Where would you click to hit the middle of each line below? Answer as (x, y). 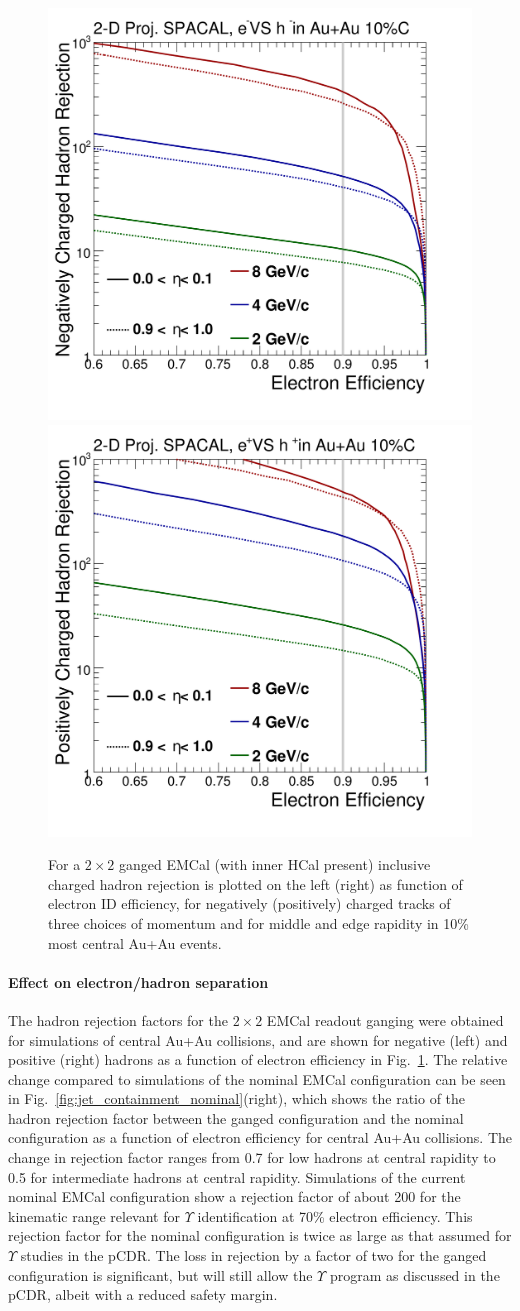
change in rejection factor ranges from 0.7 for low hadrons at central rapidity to (252, 1157)
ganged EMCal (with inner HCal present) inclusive (275, 864)
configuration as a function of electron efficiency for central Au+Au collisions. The (260, 1137)
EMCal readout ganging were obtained (385, 1019)
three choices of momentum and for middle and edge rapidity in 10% (258, 922)
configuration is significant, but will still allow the (160, 1274)
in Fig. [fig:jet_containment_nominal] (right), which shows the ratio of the (237, 1098)
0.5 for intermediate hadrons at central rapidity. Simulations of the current (237, 1176)
